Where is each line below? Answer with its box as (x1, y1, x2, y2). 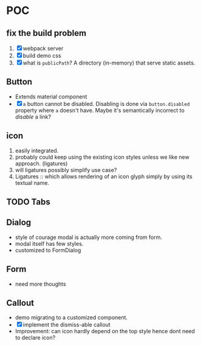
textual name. (15, 179, 50, 186)
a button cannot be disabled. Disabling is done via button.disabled (22, 100, 190, 107)
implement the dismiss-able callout (22, 321, 111, 328)
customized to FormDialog (15, 246, 81, 254)
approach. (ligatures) (15, 159, 68, 167)
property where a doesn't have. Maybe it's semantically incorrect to (15, 106, 185, 114)
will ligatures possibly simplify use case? (15, 166, 117, 173)
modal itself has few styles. (15, 240, 84, 247)
